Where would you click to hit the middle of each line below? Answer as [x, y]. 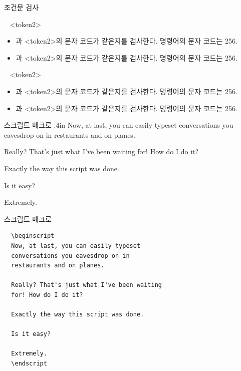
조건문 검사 [22, 7]
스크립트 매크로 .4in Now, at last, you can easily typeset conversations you [119, 125]
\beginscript [33, 236]
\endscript [29, 364]
